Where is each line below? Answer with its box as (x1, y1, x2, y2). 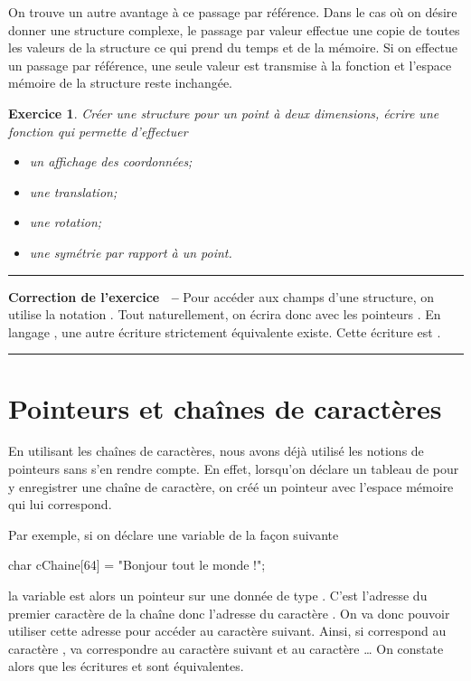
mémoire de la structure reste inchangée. (8, 73, 232, 92)
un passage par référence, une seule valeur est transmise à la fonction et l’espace (8, 55, 452, 74)
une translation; (29, 182, 118, 201)
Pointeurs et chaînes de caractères (8, 389, 442, 426)
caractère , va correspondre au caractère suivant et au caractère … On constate (8, 638, 444, 657)
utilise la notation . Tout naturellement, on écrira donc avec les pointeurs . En (8, 305, 441, 324)
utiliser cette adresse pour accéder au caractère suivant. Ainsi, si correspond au (8, 621, 447, 640)
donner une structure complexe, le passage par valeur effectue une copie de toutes (8, 20, 460, 39)
